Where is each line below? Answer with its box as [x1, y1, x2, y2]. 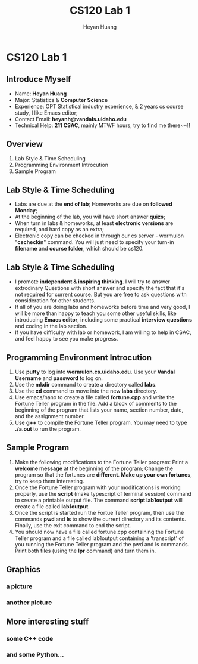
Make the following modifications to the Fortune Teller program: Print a [14, 458, 188, 465]
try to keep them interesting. [14, 477, 84, 484]
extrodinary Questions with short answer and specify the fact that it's [14, 285, 185, 292]
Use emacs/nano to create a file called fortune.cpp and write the [14, 394, 175, 400]
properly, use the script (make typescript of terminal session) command [14, 490, 192, 497]
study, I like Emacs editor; [14, 109, 78, 116]
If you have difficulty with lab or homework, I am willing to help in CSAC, [14, 329, 191, 336]
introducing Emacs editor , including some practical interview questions [14, 316, 192, 323]
